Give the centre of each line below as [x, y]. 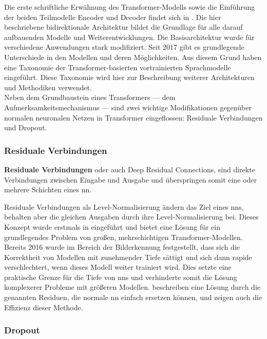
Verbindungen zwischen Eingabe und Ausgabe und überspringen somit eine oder [130, 179]
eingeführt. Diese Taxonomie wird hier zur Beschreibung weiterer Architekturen [129, 77]
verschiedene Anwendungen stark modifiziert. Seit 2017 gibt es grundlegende [124, 47]
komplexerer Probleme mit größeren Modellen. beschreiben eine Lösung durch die [132, 287]
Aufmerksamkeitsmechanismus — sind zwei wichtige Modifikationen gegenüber [128, 107]
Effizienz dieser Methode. [44, 307]
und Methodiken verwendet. [48, 87]
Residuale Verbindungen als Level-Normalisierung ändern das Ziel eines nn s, [124, 206]
